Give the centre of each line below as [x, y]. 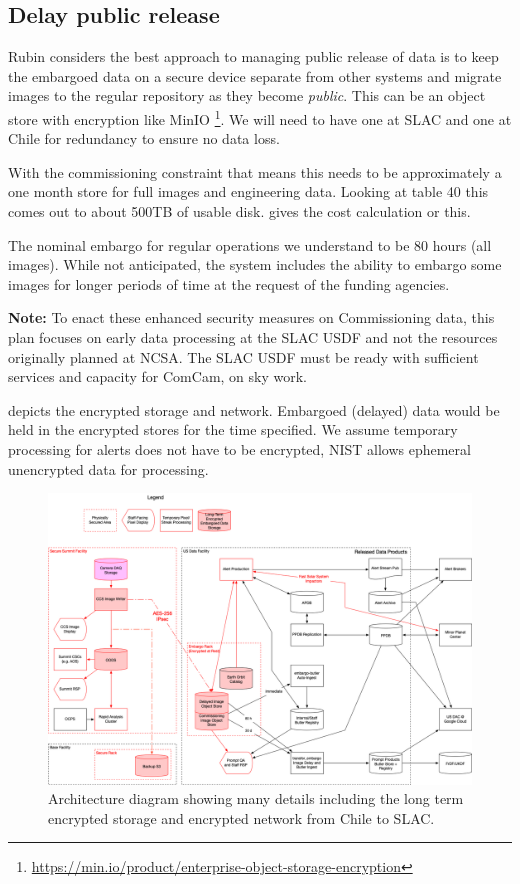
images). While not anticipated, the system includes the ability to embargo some [255, 264]
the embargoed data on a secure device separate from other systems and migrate [255, 75]
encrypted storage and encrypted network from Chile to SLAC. [241, 817]
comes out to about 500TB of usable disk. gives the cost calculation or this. [239, 211]
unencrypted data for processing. [108, 468]
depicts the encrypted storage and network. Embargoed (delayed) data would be [254, 409]
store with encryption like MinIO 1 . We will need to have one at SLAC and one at [260, 117]
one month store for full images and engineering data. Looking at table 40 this [248, 191]
